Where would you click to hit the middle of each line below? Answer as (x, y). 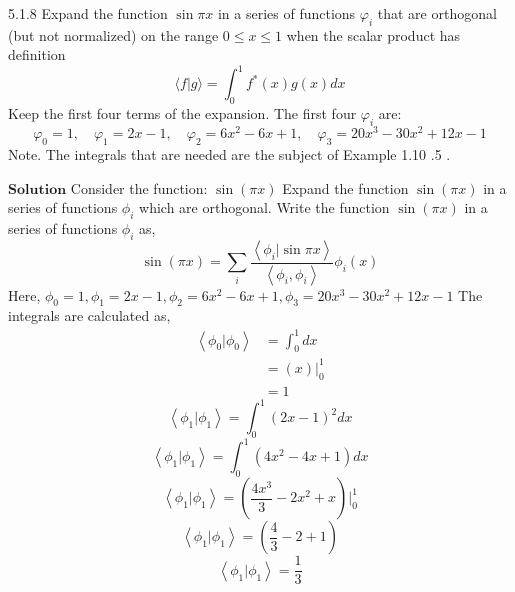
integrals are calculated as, (89, 315)
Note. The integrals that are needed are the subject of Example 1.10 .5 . (229, 153)
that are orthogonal (437, 13)
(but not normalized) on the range (113, 34)
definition (37, 54)
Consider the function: (139, 187)
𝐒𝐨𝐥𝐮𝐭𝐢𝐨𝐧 (37, 189)
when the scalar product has (373, 34)
